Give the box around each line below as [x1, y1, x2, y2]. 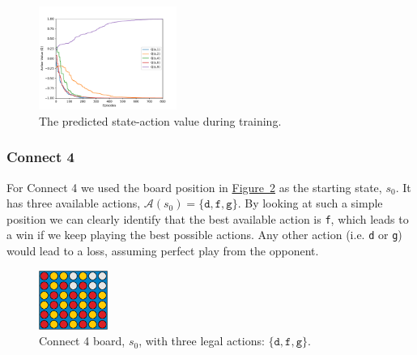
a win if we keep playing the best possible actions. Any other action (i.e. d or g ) [6, 226, 402, 243]
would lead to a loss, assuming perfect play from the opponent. [6, 242, 319, 259]
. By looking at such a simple [237, 195, 383, 212]
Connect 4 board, [39, 332, 126, 349]
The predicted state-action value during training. [39, 112, 282, 129]
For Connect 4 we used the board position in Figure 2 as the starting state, [6, 178, 382, 195]
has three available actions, [6, 195, 141, 212]
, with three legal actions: [138, 332, 265, 349]
